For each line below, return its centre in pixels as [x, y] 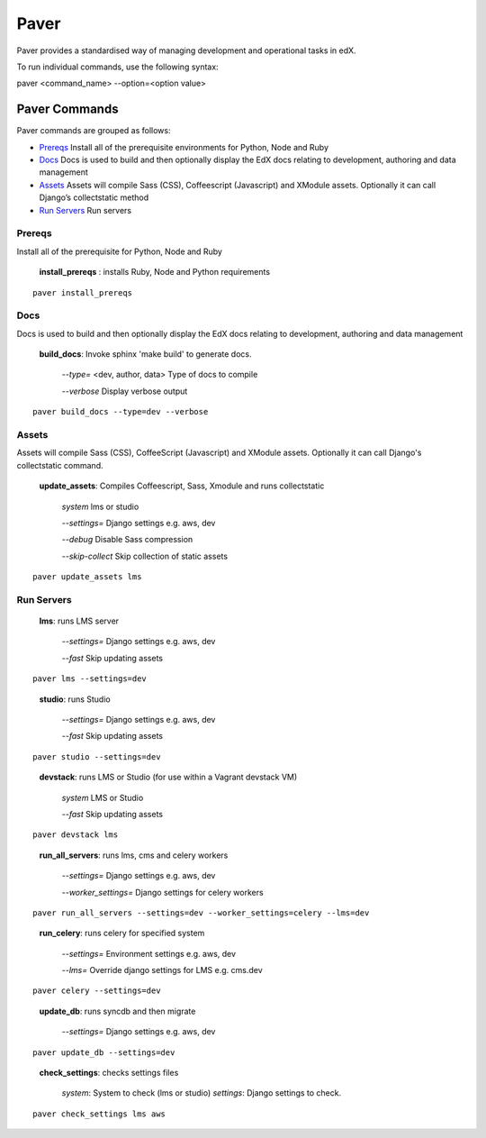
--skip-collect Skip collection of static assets [145, 556]
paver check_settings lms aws [99, 1114]
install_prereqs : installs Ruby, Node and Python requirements [154, 272]
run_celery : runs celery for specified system [122, 933]
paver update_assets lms [87, 577]
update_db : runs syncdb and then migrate [117, 1011]
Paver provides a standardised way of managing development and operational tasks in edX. [186, 50]
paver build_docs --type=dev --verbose [121, 412]
